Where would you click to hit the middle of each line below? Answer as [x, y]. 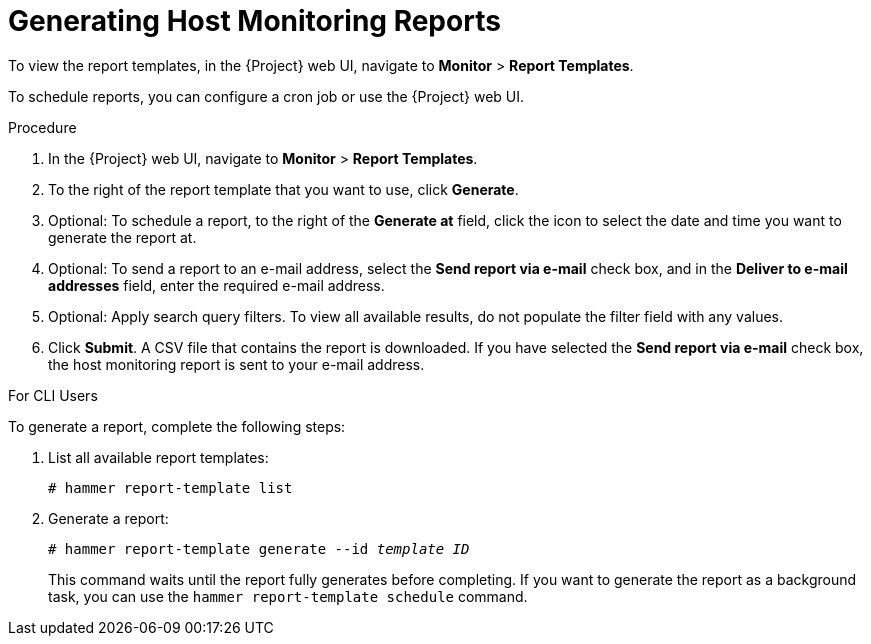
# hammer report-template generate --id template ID [259, 548]
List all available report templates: [158, 457]
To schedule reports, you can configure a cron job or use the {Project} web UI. [266, 96]
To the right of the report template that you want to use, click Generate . [283, 189]
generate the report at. [122, 237]
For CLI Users [53, 395]
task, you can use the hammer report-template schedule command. [288, 596]
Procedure [42, 127]
